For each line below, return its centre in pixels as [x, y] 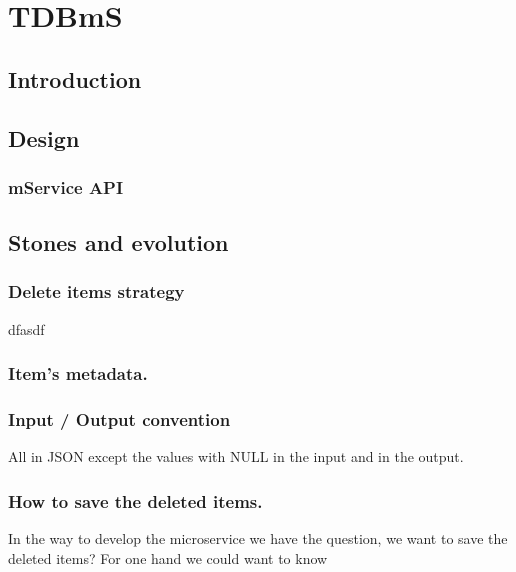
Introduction [75, 78]
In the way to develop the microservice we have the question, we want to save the [258, 538]
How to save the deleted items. [135, 500]
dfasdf [26, 328]
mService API [66, 186]
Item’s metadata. [78, 373]
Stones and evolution [118, 242]
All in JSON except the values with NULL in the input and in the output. [236, 456]
